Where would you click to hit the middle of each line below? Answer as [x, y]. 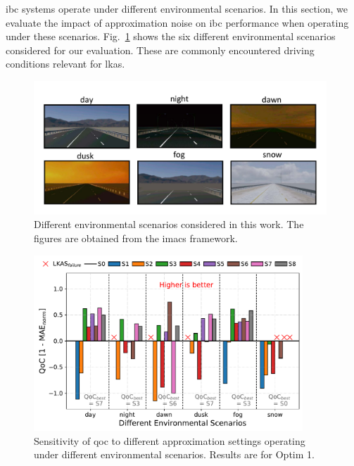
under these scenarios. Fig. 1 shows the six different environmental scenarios [171, 36]
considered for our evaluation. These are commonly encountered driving [160, 50]
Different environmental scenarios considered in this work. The [169, 224]
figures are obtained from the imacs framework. [136, 238]
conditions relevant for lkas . [65, 64]
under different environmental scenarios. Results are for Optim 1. [174, 454]
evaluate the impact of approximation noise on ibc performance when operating [177, 22]
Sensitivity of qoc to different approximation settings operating [170, 440]
